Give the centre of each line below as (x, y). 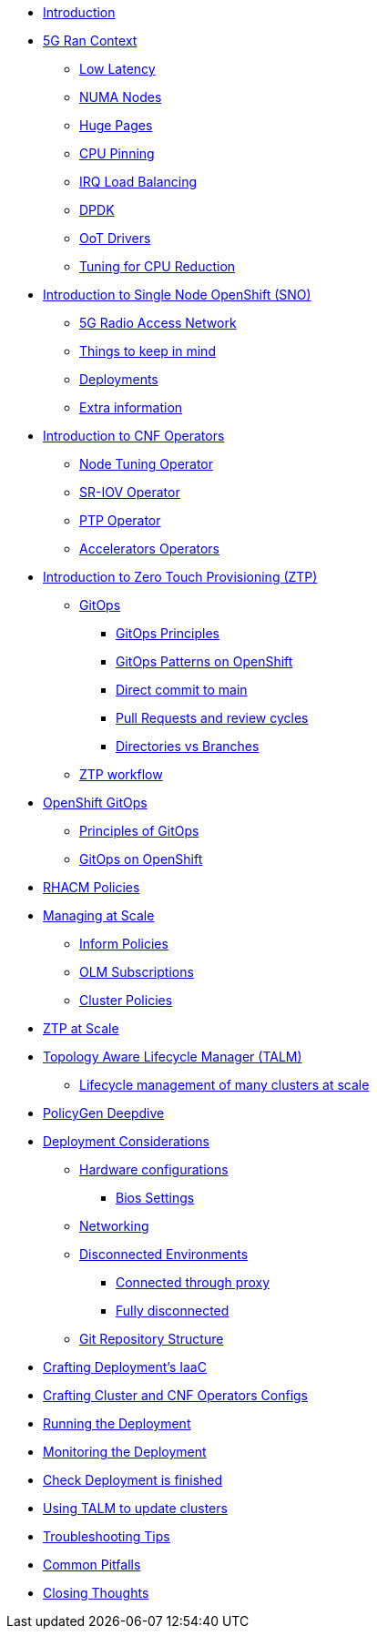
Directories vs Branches (188, 746)
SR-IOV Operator (130, 492)
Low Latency (117, 69)
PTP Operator (120, 520)
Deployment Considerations (126, 1141)
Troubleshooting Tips (107, 1536)
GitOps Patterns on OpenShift (204, 661)
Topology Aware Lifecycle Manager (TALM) (173, 1057)
